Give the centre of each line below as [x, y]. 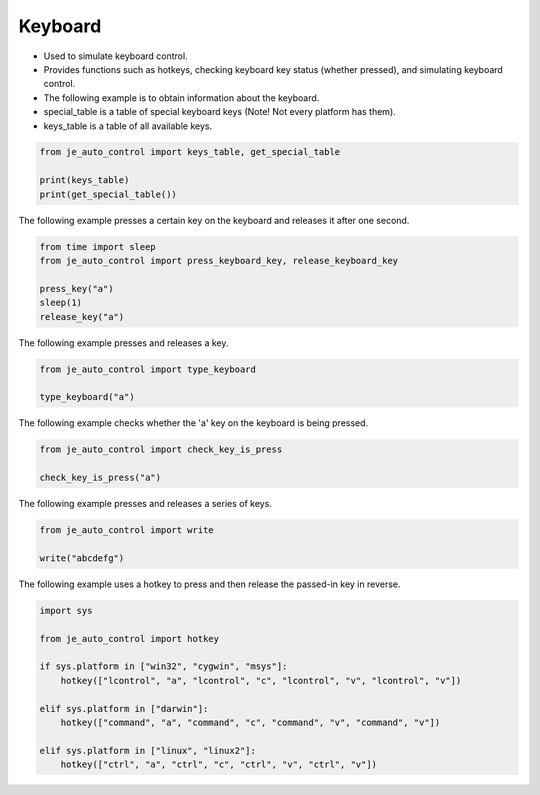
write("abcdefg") [82, 558]
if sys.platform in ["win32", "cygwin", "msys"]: [163, 666]
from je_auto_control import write [126, 530]
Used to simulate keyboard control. [116, 56]
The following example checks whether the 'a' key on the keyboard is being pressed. [193, 423]
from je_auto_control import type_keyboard [148, 369]
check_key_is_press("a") [100, 478]
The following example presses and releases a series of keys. [145, 504]
